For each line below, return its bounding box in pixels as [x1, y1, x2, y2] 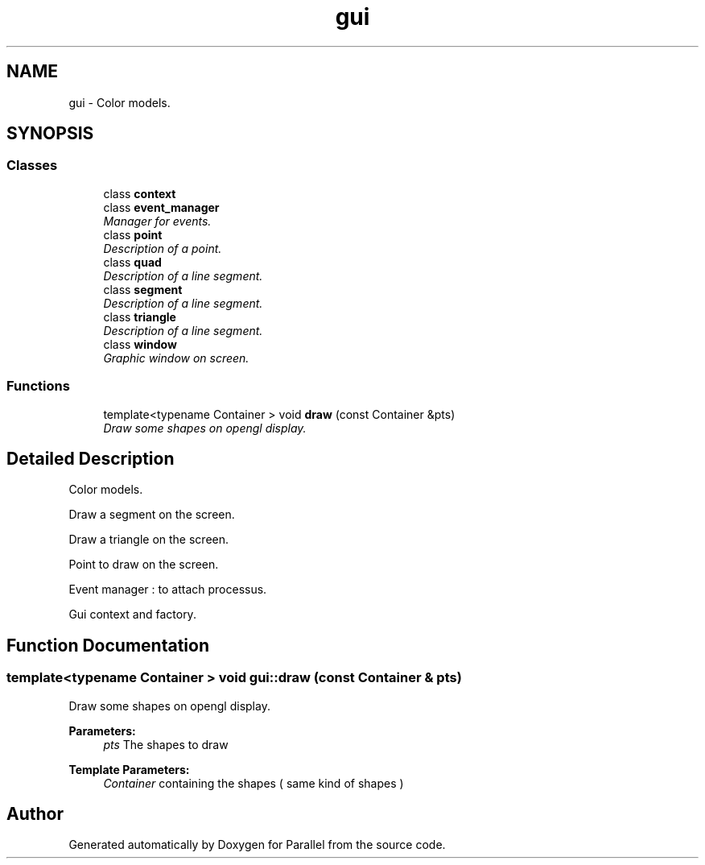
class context [103, 186, 176, 201]
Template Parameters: [68, 762, 190, 776]
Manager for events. [103, 213, 212, 228]
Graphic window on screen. [103, 350, 249, 365]
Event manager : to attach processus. [68, 582, 267, 597]
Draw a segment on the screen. [68, 507, 235, 522]
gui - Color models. [68, 95, 171, 110]
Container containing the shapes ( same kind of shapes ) [103, 776, 404, 790]
